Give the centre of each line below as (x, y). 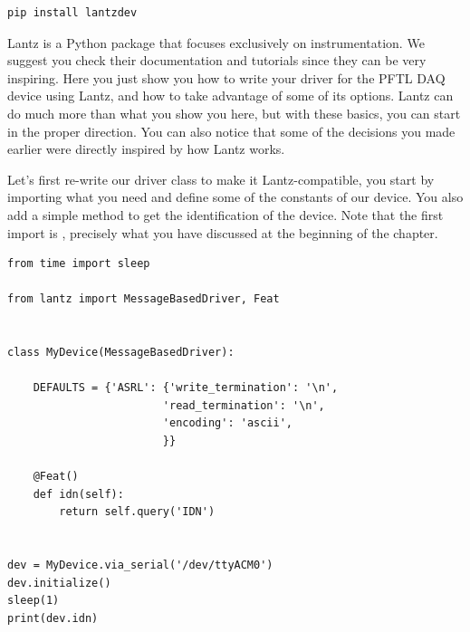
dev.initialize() (59, 583)
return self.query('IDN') (137, 512)
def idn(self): (78, 494)
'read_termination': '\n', (244, 405)
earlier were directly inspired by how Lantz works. (146, 149)
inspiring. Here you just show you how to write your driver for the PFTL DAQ (226, 77)
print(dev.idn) (53, 618)
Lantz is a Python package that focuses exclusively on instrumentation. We (216, 42)
